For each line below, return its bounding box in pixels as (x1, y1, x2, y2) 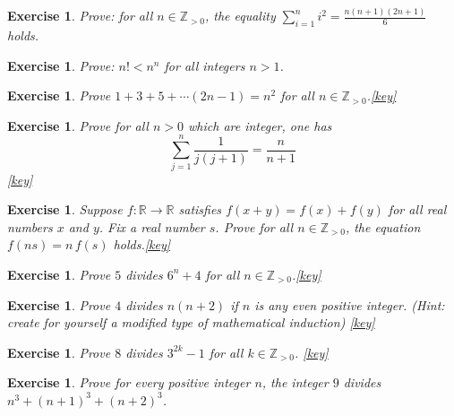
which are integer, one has (188, 116, 332, 134)
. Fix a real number (99, 217, 205, 236)
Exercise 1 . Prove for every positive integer (7, 373, 251, 392)
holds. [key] (113, 235, 171, 254)
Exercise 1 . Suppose (7, 200, 123, 219)
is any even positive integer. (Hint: (254, 295, 445, 314)
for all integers (164, 56, 245, 74)
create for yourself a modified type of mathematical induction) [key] (7, 313, 375, 332)
